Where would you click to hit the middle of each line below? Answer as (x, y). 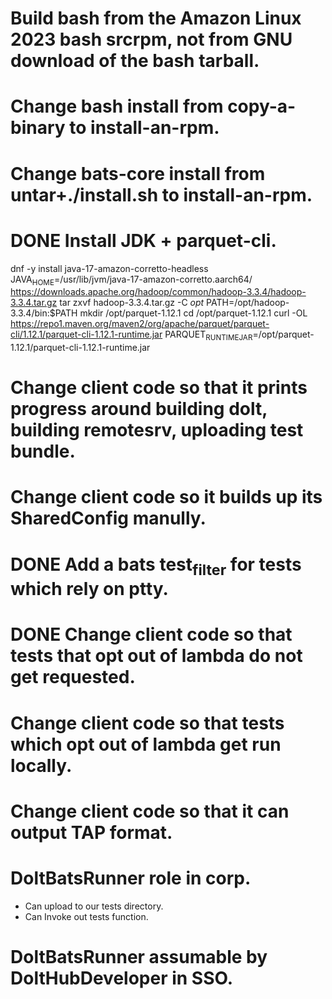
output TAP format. (91, 832)
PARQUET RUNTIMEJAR (208, 335)
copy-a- (262, 106)
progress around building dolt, (139, 409)
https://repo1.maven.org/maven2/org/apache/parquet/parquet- (140, 324)
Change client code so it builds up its (166, 497)
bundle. (43, 451)
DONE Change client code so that (151, 634)
